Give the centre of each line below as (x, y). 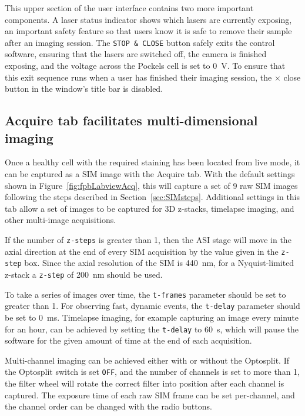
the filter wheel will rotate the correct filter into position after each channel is (145, 383)
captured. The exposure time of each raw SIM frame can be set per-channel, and (150, 395)
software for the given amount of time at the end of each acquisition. (128, 340)
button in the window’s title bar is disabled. (84, 89)
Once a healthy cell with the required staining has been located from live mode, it (152, 162)
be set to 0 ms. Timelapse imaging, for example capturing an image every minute (152, 317)
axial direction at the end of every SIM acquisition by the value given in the (142, 251)
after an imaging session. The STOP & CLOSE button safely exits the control (140, 42)
